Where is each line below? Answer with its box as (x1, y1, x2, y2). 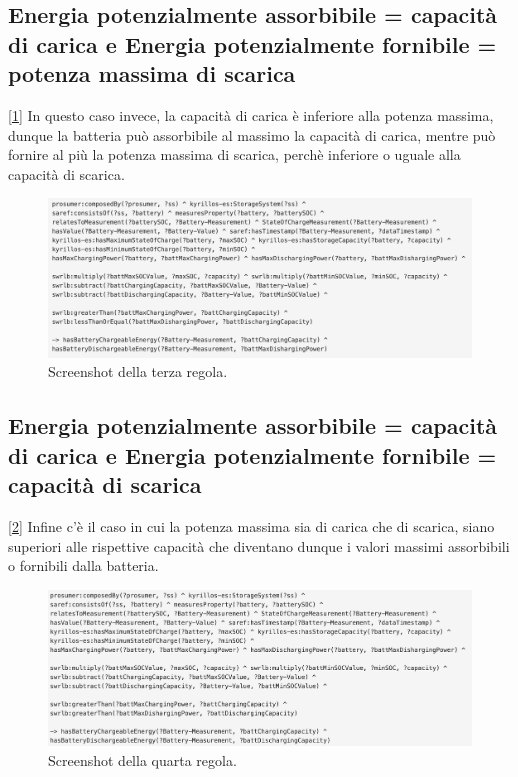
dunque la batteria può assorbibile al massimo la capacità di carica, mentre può (8, 124, 496, 145)
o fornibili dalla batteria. (8, 555, 159, 576)
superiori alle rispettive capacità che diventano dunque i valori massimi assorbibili (8, 535, 510, 556)
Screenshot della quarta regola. (48, 749, 237, 770)
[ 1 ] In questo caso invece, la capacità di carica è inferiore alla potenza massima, (8, 104, 494, 125)
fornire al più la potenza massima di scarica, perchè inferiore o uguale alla (8, 144, 461, 165)
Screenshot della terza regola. (48, 361, 228, 382)
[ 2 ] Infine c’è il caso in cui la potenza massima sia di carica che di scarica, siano (8, 515, 495, 536)
